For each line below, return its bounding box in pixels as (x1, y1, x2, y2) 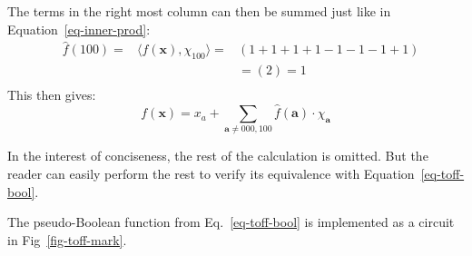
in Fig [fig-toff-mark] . (7, 230, 127, 249)
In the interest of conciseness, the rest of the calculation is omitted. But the (7, 146, 428, 165)
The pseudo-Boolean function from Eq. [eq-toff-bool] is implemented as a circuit (7, 212, 455, 231)
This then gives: (7, 85, 96, 104)
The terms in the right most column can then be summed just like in (7, 2, 391, 20)
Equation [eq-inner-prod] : (7, 19, 151, 38)
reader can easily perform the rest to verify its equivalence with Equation (7, 164, 415, 183)
